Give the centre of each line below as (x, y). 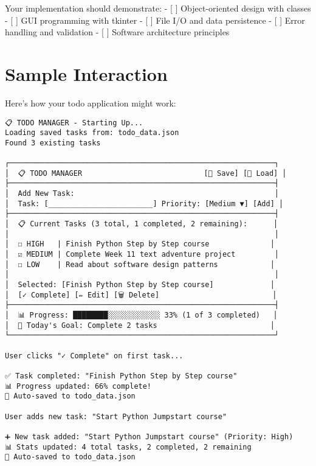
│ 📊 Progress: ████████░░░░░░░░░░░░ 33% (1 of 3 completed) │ (141, 315)
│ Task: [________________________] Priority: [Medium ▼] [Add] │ (144, 203)
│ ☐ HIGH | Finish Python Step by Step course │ (140, 244)
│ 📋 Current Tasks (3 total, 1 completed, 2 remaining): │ (142, 224)
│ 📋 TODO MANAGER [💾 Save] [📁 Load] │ (146, 173)
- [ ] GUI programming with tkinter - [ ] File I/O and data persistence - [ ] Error (155, 20)
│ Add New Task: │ (142, 194)
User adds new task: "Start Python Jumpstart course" (116, 416)
